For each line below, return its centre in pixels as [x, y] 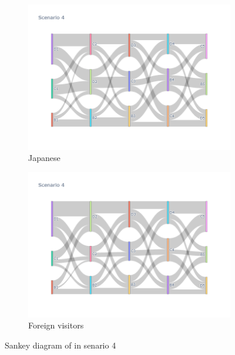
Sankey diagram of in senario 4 [61, 345]
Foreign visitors [56, 325]
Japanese [44, 158]
